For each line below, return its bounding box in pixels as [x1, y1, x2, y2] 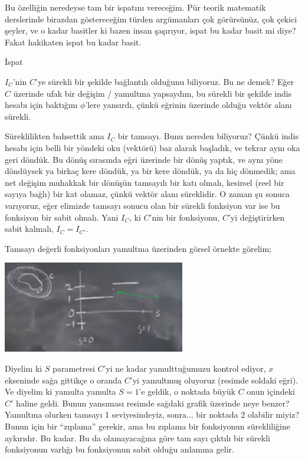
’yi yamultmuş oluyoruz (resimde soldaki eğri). [130, 373, 299, 386]
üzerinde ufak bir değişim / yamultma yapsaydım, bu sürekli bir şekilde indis [13, 87, 292, 99]
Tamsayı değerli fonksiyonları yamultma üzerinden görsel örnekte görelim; [5, 242, 271, 254]
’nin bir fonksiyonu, [149, 211, 220, 223]
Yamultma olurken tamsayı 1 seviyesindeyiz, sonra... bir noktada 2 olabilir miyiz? [5, 408, 300, 421]
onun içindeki [247, 385, 295, 398]
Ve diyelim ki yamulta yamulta [5, 385, 116, 398]
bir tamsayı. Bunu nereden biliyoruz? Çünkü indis [117, 130, 299, 142]
